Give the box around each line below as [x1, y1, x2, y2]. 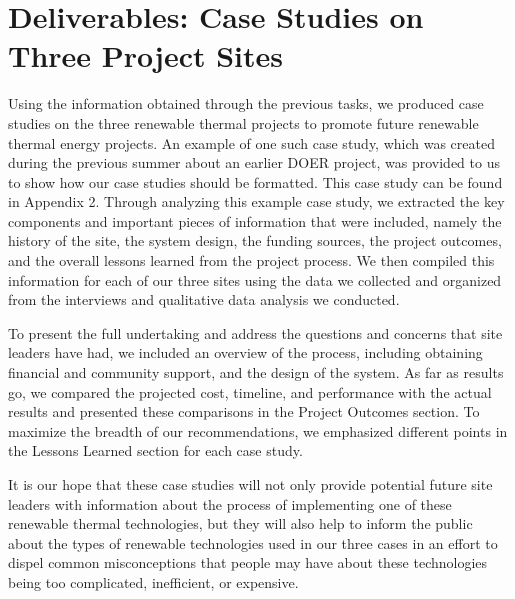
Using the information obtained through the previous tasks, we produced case [8, 93, 484, 114]
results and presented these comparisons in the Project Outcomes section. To [8, 401, 480, 422]
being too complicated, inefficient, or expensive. [8, 571, 299, 592]
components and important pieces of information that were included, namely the [8, 210, 502, 231]
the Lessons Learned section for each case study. [8, 440, 303, 461]
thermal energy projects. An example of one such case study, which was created [8, 132, 495, 153]
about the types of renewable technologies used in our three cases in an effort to [8, 532, 498, 553]
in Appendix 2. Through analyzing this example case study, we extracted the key [8, 191, 505, 212]
